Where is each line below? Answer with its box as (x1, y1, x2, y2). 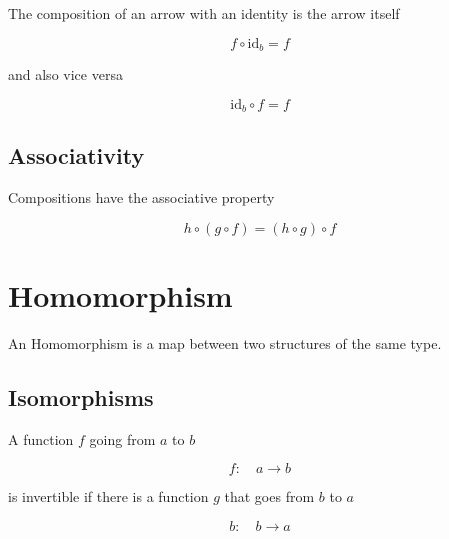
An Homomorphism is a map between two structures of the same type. (8, 333, 442, 354)
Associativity (8, 140, 145, 171)
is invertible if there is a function (8, 486, 209, 507)
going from (89, 428, 156, 449)
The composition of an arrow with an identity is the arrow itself (8, 3, 400, 23)
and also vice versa (8, 64, 123, 85)
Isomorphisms (8, 382, 154, 412)
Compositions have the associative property (8, 187, 275, 208)
